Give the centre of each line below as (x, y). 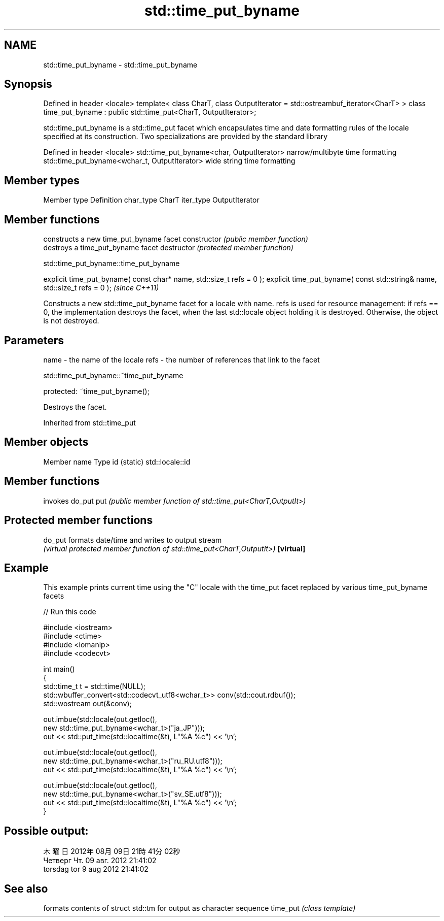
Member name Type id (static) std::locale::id (117, 462)
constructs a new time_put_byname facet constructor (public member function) (176, 239)
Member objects (46, 442)
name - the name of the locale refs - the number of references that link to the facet (181, 359)
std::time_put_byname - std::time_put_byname (120, 64)
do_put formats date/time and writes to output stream (133, 540)
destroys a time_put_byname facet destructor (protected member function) (168, 248)
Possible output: (46, 831)
